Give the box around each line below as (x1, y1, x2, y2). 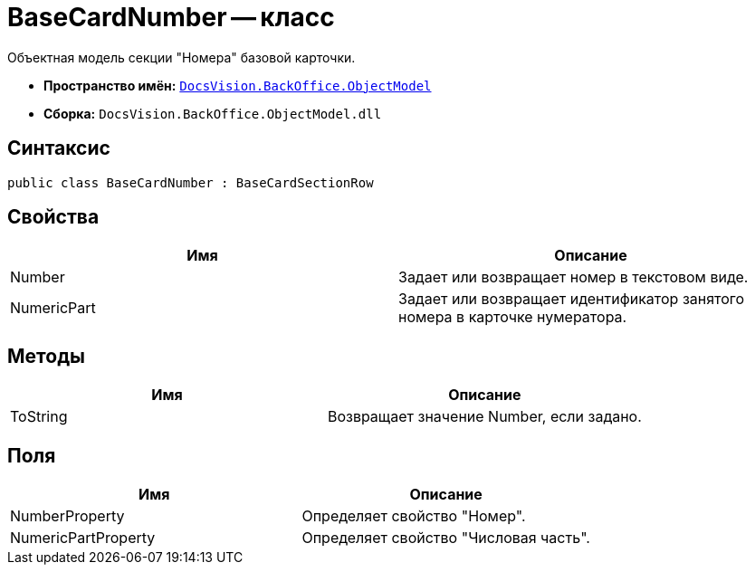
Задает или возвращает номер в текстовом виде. (398, 268, 749, 287)
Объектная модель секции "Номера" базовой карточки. (7, 49, 356, 65)
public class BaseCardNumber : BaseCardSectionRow (7, 175, 374, 190)
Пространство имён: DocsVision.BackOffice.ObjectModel (43, 77, 432, 93)
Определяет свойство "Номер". (301, 507, 526, 526)
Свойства (7, 205, 100, 229)
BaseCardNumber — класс (7, 2, 335, 33)
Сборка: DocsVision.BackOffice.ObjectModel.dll (43, 105, 382, 121)
